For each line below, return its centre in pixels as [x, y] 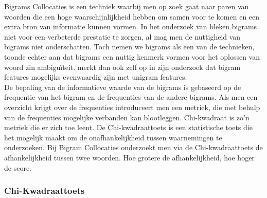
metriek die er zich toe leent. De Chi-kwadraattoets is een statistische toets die [128, 127]
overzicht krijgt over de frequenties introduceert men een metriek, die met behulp [132, 107]
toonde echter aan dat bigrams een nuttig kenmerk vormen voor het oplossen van [132, 56]
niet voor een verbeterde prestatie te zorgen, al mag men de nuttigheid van [122, 36]
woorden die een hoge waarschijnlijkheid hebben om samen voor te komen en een [132, 16]
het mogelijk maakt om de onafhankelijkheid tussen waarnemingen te [113, 137]
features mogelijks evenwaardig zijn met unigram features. [96, 77]
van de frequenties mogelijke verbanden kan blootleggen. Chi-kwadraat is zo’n [127, 117]
